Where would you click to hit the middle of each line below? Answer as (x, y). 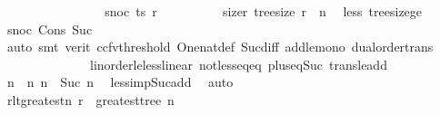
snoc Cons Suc (50, 29)
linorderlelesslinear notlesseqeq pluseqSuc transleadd (238, 64)
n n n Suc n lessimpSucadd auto (120, 82)
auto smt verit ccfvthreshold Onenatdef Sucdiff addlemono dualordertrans (220, 47)
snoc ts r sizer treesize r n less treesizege (264, 11)
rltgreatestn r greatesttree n (90, 99)
